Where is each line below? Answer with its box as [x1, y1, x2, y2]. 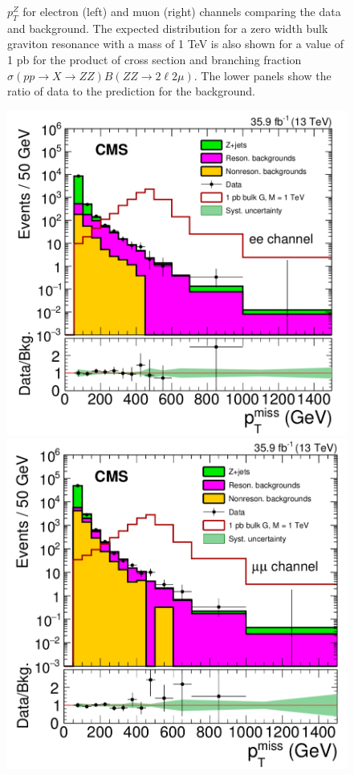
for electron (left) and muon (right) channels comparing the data [22, 3, 341, 19]
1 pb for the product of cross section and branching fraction [7, 51, 302, 67]
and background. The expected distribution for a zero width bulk [7, 19, 328, 36]
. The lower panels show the [193, 67, 332, 83]
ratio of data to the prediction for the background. [7, 83, 255, 99]
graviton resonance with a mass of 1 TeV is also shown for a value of [7, 35, 344, 52]
